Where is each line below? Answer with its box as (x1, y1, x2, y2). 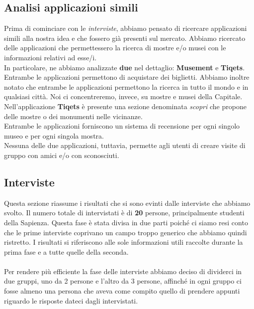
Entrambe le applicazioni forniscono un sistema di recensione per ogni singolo (4, 121, 240, 131)
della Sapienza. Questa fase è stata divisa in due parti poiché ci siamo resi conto (4, 217, 248, 227)
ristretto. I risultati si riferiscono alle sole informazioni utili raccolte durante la (4, 237, 243, 247)
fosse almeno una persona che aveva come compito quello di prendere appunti (4, 286, 240, 296)
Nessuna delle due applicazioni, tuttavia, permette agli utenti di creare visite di (4, 140, 246, 151)
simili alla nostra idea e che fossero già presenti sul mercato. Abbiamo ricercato (4, 32, 246, 43)
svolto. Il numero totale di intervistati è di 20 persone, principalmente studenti (4, 207, 245, 218)
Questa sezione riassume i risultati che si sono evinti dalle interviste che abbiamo (4, 197, 251, 208)
